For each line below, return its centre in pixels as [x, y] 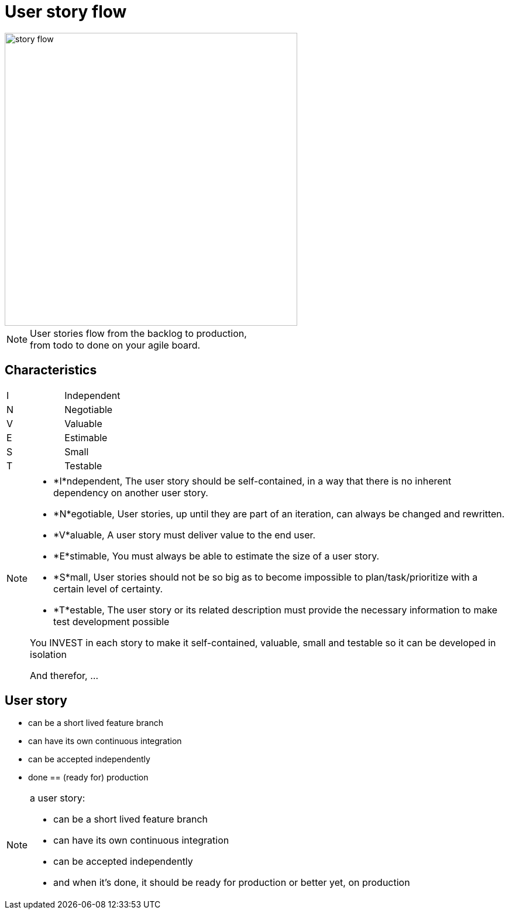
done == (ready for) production [88, 777]
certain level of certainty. [108, 589]
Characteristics [51, 370]
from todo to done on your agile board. [115, 345]
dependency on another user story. [131, 492]
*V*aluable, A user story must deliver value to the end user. [185, 535]
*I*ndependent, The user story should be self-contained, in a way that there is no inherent [252, 481]
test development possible [111, 621]
